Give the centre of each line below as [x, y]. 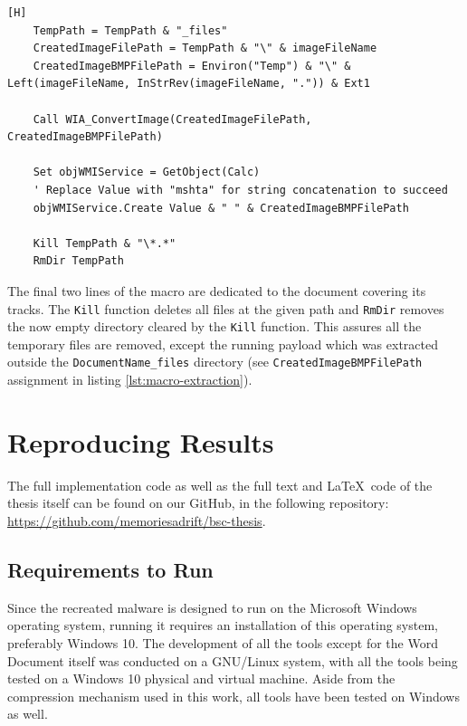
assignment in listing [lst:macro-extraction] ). [130, 380]
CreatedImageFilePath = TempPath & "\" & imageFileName [205, 48]
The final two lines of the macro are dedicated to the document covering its [217, 290]
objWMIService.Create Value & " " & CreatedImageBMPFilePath [221, 208]
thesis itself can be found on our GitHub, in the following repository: [198, 503]
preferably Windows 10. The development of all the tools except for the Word [223, 642]
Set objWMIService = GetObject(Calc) [147, 172]
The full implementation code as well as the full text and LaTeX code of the [220, 485]
